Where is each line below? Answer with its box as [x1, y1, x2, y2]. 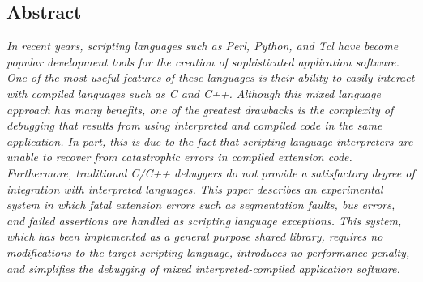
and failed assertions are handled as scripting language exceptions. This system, [6, 211, 402, 229]
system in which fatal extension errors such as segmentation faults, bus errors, [6, 196, 395, 213]
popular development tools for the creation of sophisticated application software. [6, 53, 399, 70]
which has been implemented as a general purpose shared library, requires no [6, 228, 383, 245]
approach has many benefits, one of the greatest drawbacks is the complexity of [6, 100, 394, 117]
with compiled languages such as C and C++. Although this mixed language [6, 84, 381, 101]
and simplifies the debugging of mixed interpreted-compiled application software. [6, 259, 400, 276]
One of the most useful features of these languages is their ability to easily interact [6, 69, 415, 86]
